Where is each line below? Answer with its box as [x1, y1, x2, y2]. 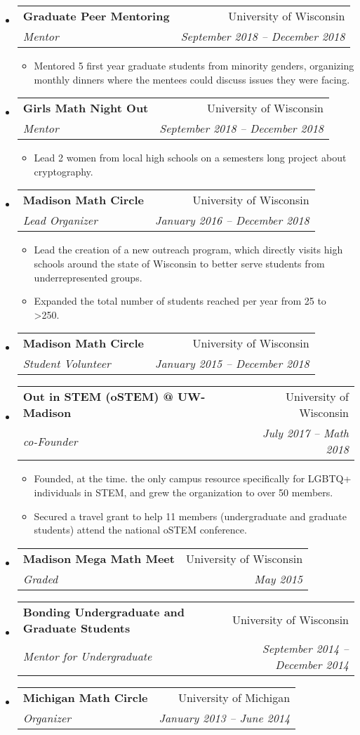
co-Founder [22, 432, 78, 449]
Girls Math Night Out [22, 100, 149, 117]
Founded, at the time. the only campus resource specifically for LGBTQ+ [34, 471, 352, 486]
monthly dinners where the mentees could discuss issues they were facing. [34, 72, 350, 86]
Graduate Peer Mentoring [22, 8, 170, 24]
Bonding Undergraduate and [22, 603, 185, 620]
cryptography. [34, 164, 93, 178]
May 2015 [254, 570, 303, 587]
